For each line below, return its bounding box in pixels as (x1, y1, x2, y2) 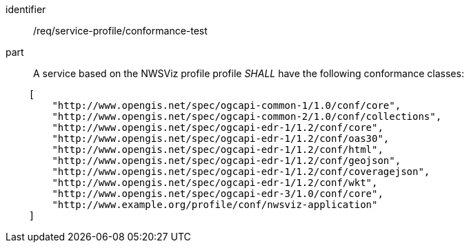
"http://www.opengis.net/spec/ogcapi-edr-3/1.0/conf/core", (52, 188, 383, 199)
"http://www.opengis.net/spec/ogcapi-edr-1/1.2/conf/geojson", (52, 155, 401, 166)
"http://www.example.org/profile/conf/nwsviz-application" (52, 199, 378, 210)
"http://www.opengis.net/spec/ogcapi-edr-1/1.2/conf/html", (52, 144, 383, 155)
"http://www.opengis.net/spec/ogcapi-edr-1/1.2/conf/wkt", (52, 177, 378, 188)
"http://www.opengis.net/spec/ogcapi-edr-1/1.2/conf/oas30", (52, 133, 390, 144)
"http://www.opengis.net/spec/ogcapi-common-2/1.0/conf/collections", (52, 111, 442, 122)
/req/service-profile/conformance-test (33, 25, 208, 37)
